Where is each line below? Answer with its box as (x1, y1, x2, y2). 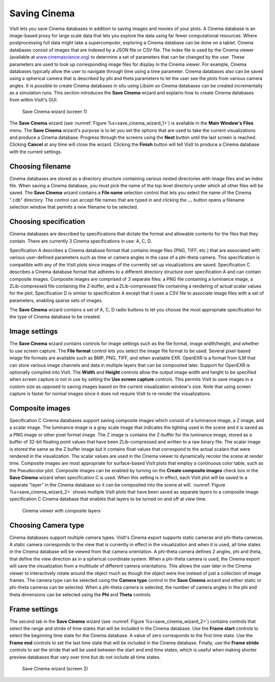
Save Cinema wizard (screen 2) (22, 665, 89, 671)
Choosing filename (9, 162, 71, 170)
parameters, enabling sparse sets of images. (9, 297, 103, 303)
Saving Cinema (9, 8, 75, 19)
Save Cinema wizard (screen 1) (22, 108, 88, 114)
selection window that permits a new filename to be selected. (9, 204, 139, 210)
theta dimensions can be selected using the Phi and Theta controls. (9, 591, 152, 597)
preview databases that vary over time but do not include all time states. (9, 654, 161, 660)
